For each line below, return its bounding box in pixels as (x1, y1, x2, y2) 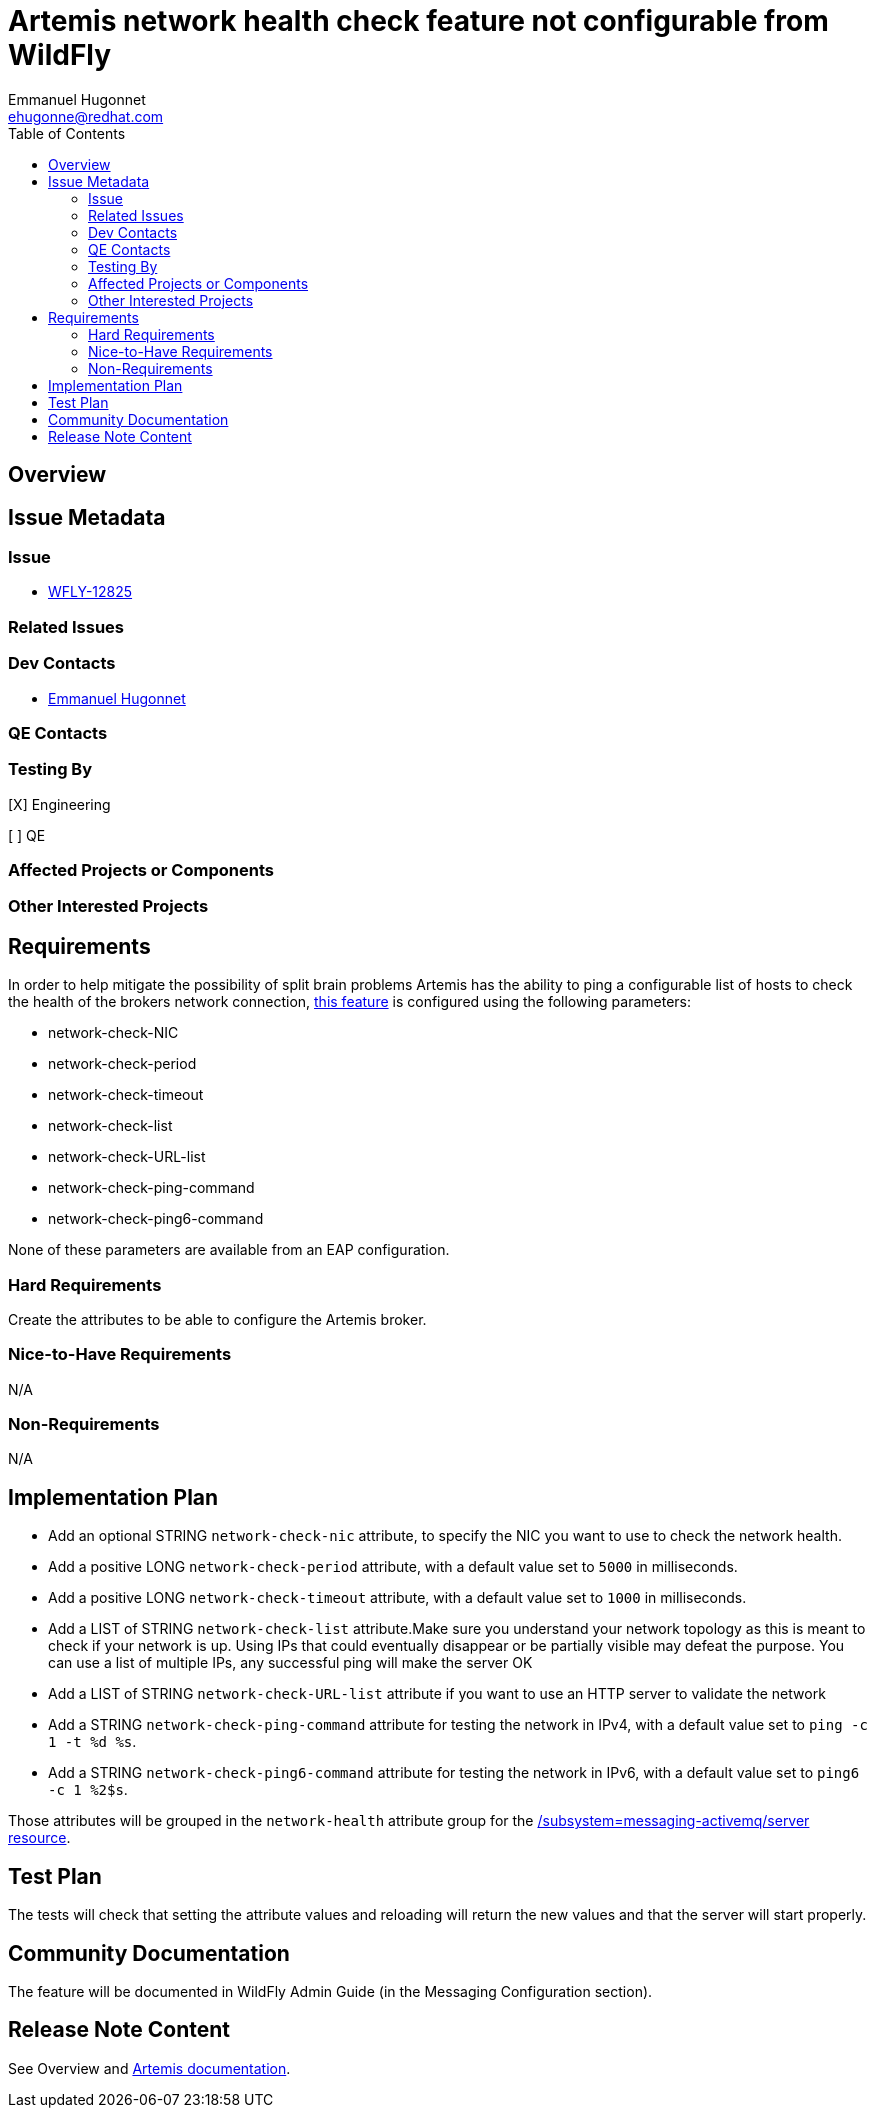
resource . (8, 1829, 71, 1847)
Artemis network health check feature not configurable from (8, 4, 829, 38)
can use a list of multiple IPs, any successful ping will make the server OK (48, 1654, 533, 1672)
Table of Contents (8, 124, 126, 142)
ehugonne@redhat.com (8, 107, 164, 125)
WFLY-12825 (48, 583, 133, 601)
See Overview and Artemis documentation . (8, 2059, 291, 2077)
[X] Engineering (8, 795, 111, 813)
